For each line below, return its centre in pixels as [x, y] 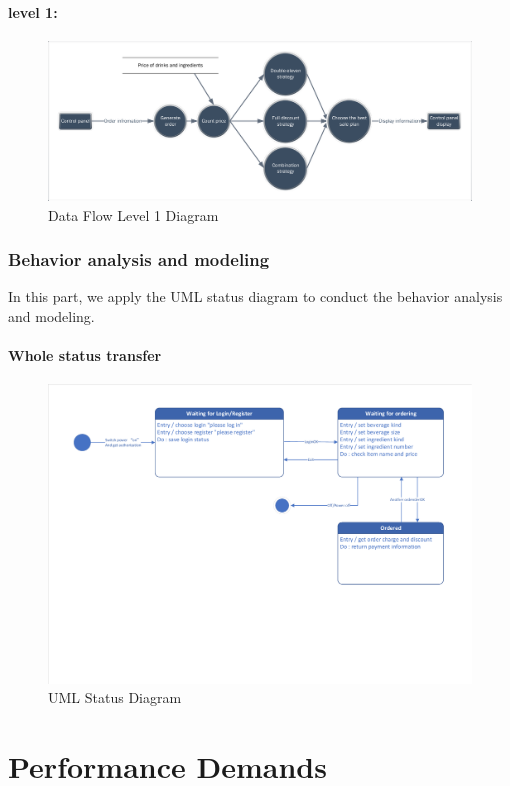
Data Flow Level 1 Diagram [133, 214]
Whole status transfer [85, 355]
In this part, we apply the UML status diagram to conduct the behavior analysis [255, 296]
